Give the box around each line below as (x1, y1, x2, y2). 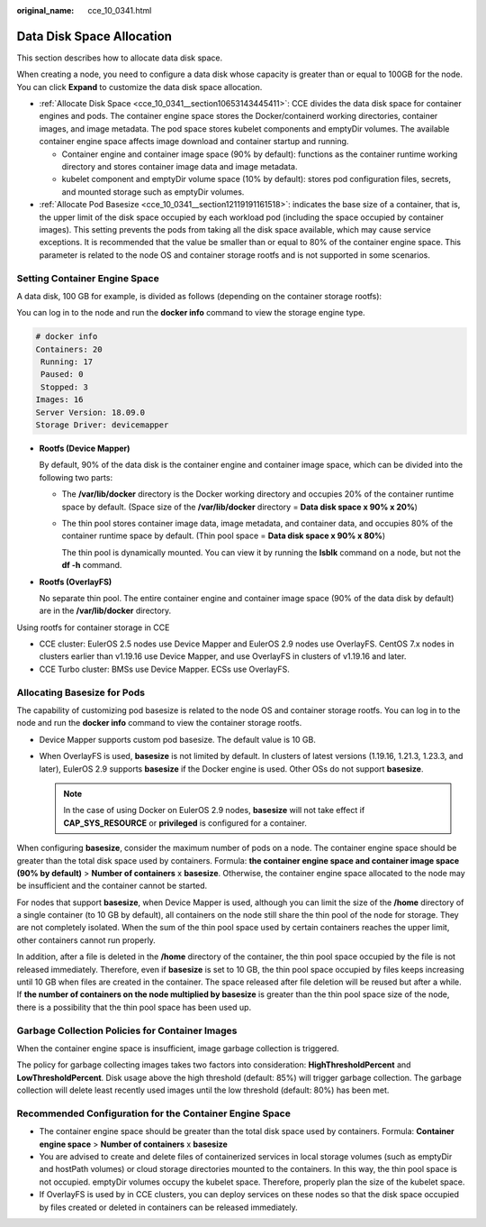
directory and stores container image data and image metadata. (61, 161, 298, 172)
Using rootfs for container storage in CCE (16, 622, 170, 633)
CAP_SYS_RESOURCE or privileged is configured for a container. (63, 817, 308, 829)
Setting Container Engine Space (16, 271, 159, 284)
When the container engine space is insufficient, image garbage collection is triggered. (16, 1042, 339, 1054)
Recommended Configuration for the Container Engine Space (16, 1107, 292, 1120)
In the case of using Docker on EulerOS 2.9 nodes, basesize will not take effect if (63, 805, 365, 816)
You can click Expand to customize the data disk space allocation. (16, 81, 263, 92)
